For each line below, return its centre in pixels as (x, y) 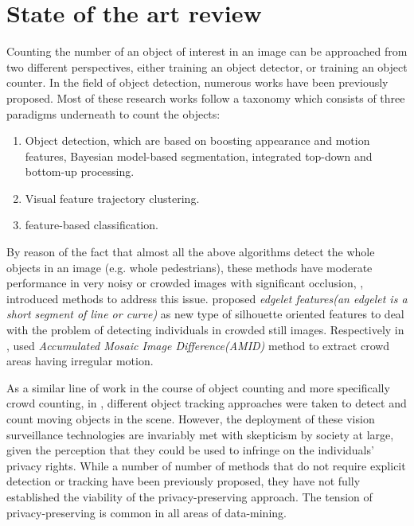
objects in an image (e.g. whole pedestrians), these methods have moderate (189, 267)
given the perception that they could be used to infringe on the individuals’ (190, 450)
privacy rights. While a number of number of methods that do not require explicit (206, 465)
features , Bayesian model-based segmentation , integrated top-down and (199, 156)
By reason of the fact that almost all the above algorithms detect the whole (191, 252)
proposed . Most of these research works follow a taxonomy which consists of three (206, 97)
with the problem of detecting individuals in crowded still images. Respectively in (205, 330)
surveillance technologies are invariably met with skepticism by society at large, (200, 434)
